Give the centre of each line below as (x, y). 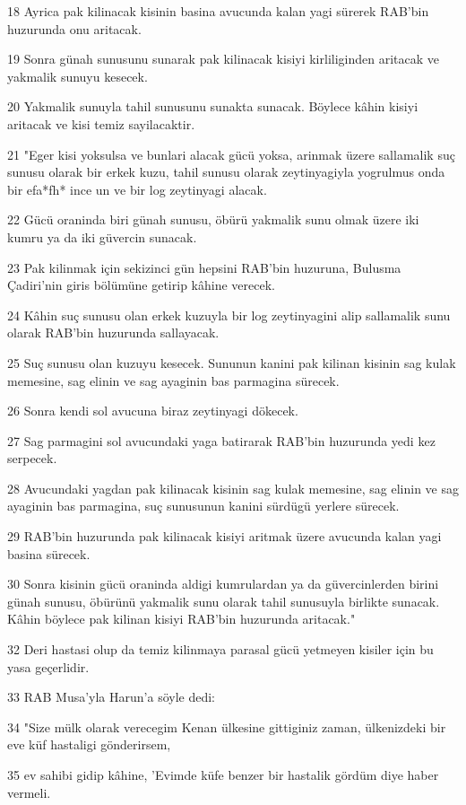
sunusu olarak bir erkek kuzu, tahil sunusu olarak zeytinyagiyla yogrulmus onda (226, 172)
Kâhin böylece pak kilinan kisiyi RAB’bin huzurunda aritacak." (181, 619)
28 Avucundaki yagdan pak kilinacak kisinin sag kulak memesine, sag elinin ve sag (233, 488)
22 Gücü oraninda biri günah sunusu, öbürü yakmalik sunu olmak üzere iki (213, 219)
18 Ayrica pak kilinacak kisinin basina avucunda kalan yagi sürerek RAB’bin (218, 11)
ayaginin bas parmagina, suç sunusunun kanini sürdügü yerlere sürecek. (203, 506)
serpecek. (32, 458)
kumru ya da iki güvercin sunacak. (102, 236)
